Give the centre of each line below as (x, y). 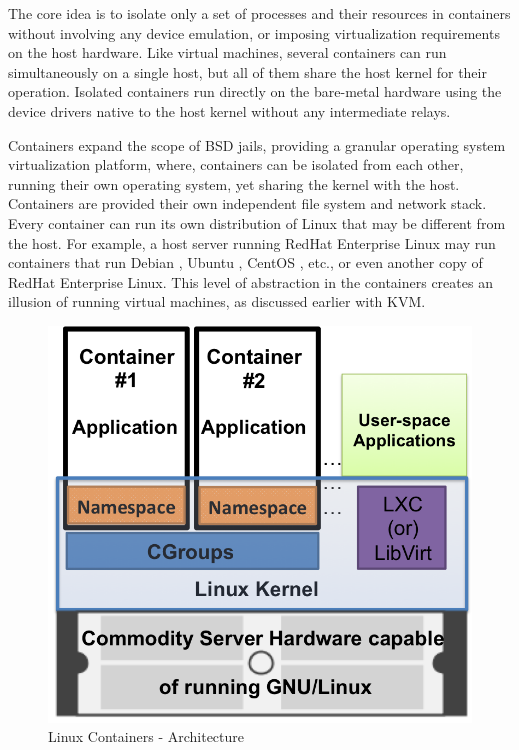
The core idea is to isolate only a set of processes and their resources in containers (259, 13)
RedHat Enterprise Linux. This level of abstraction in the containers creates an (250, 281)
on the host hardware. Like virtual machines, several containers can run (227, 52)
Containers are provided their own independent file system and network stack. (247, 203)
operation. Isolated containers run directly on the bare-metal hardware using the (255, 91)
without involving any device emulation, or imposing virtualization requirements (254, 32)
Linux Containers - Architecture (146, 736)
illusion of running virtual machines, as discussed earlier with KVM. (217, 301)
